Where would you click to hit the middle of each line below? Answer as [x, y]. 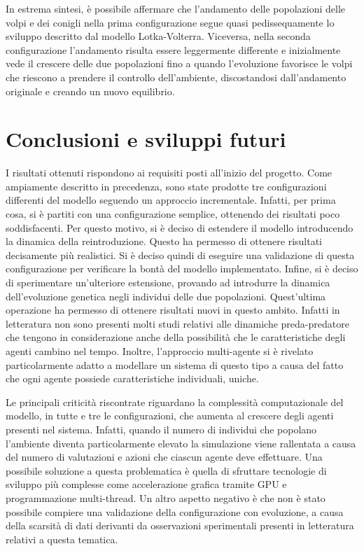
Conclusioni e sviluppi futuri [146, 139]
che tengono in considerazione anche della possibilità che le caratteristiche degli [176, 337]
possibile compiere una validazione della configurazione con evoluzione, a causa [175, 511]
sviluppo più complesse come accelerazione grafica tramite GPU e [146, 484]
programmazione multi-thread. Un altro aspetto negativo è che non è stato [166, 497]
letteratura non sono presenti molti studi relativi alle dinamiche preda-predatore [177, 323]
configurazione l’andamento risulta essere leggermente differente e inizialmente [173, 49]
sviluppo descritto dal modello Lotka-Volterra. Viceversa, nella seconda [158, 36]
